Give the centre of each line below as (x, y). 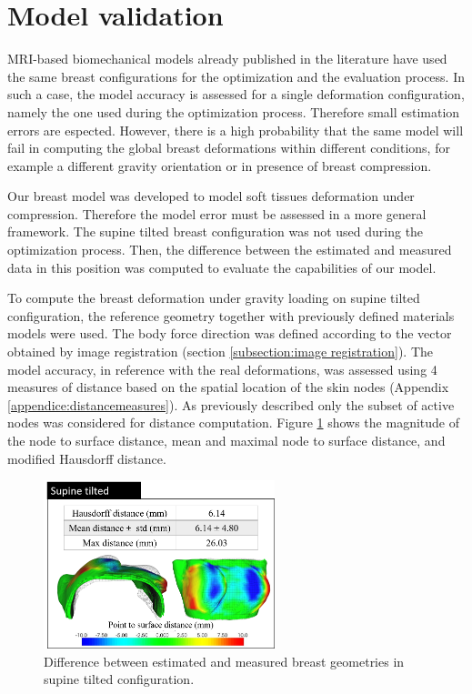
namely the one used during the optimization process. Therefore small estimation (234, 111)
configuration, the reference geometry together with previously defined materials (231, 315)
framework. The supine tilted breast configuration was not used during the (216, 231)
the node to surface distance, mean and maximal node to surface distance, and (226, 440)
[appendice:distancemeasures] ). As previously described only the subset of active (231, 404)
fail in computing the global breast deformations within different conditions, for (229, 148)
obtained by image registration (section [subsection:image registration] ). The (220, 352)
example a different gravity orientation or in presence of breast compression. (220, 165)
